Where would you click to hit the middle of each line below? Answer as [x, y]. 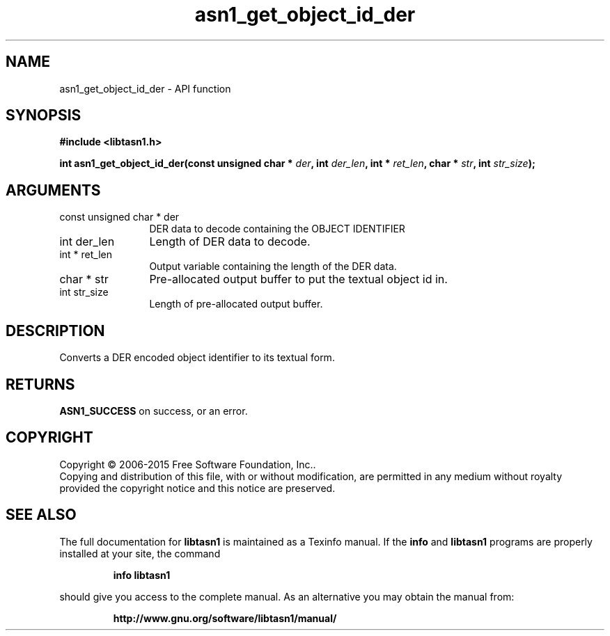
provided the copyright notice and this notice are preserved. [197, 488]
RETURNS [40, 384]
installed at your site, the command [140, 553]
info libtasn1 [142, 575]
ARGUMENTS [53, 190]
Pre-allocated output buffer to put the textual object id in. [298, 279]
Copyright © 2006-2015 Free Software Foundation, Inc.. [188, 464]
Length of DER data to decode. [230, 242]
